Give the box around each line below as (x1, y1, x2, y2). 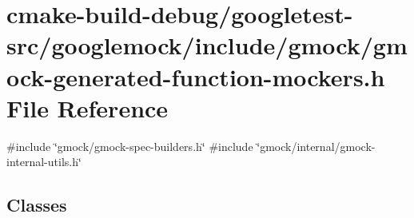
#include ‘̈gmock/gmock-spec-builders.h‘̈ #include (6, 137, 253, 154)
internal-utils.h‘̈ (6, 153, 82, 170)
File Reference (6, 91, 169, 124)
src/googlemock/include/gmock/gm (6, 29, 408, 61)
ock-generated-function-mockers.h (6, 60, 385, 93)
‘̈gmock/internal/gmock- (257, 137, 376, 154)
